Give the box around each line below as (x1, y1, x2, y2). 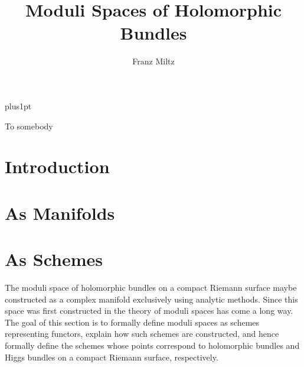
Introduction (5, 154, 110, 178)
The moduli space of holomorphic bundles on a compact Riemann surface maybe (5, 281, 297, 293)
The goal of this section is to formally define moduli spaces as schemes (5, 316, 260, 328)
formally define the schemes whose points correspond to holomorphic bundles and (5, 339, 300, 351)
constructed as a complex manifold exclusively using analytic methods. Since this (5, 293, 298, 305)
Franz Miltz (132, 55, 175, 67)
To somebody (5, 119, 53, 132)
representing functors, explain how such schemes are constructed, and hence (5, 327, 279, 340)
